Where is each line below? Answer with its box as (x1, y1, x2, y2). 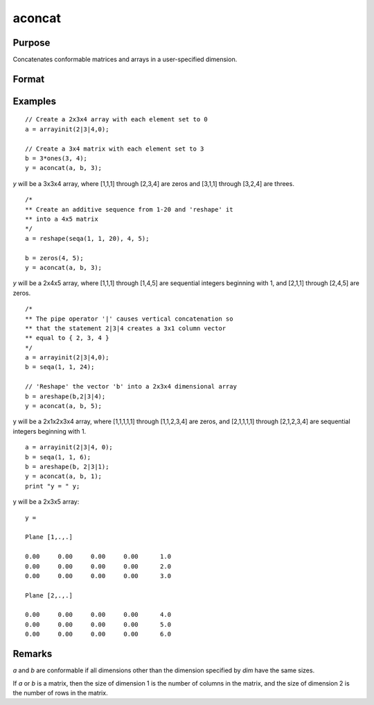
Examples (12, 95, 57, 107)
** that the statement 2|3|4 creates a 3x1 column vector (25, 324, 226, 332)
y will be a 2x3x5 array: (12, 498, 80, 506)
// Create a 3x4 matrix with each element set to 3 (25, 144, 204, 153)
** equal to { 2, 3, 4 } (25, 334, 109, 342)
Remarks (12, 648, 53, 660)
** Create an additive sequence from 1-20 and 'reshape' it (25, 205, 233, 213)
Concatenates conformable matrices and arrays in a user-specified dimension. (12, 56, 238, 64)
